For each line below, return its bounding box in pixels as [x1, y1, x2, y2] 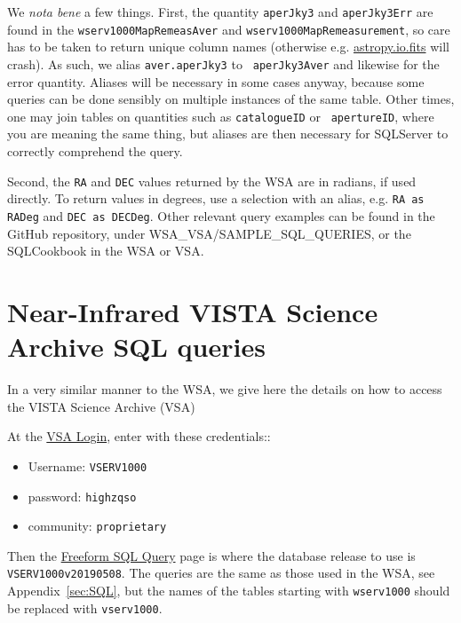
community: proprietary [28, 517, 167, 535]
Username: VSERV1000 [28, 456, 147, 475]
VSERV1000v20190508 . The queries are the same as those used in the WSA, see [7, 564, 435, 582]
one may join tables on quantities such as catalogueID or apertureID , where [7, 106, 434, 125]
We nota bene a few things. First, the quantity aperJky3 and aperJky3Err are [7, 3, 433, 20]
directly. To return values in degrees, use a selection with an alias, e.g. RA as [7, 189, 425, 208]
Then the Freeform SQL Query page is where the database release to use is [7, 546, 416, 564]
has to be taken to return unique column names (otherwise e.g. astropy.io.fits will [7, 37, 449, 56]
